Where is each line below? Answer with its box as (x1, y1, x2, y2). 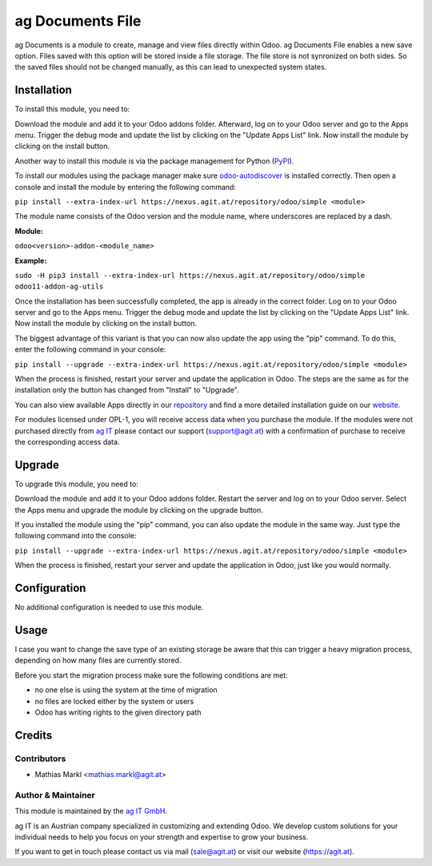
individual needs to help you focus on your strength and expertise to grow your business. (14, 832, 309, 842)
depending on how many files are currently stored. (14, 655, 182, 665)
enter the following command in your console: (14, 344, 166, 354)
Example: (14, 256, 47, 265)
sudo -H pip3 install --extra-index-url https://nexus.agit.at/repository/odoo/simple (14, 271, 366, 280)
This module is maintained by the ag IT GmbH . (14, 806, 168, 816)
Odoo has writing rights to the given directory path (34, 707, 202, 717)
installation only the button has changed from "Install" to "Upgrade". (14, 385, 239, 395)
